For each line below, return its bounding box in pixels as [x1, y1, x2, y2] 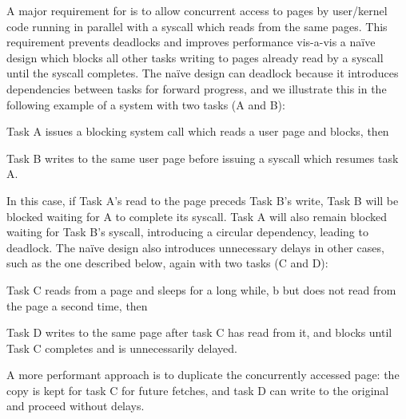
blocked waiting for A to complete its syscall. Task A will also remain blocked [6, 208, 388, 224]
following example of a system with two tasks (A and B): [6, 96, 285, 113]
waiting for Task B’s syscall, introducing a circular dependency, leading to [6, 223, 368, 240]
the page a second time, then [6, 297, 148, 314]
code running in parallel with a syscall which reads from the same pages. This [6, 18, 388, 34]
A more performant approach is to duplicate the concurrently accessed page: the [6, 366, 400, 383]
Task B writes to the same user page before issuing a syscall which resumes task [6, 149, 399, 166]
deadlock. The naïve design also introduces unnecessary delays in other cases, [6, 239, 384, 255]
